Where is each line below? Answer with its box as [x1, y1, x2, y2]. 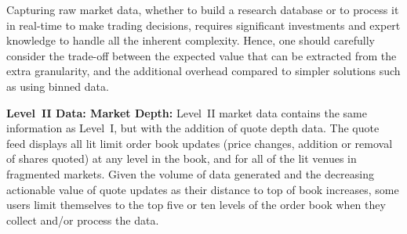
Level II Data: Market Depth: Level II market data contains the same [6, 104, 367, 121]
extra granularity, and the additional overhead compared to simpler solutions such [6, 63, 401, 79]
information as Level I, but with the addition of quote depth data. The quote [6, 120, 380, 136]
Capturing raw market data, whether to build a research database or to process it [6, 2, 399, 17]
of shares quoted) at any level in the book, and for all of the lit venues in [6, 150, 357, 167]
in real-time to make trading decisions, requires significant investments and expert [6, 16, 401, 33]
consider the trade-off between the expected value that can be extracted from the [6, 47, 397, 63]
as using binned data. [6, 77, 109, 94]
